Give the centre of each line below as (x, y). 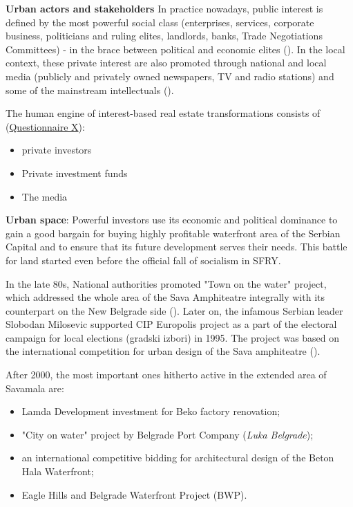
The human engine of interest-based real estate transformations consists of (163, 113)
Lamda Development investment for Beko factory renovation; (151, 411)
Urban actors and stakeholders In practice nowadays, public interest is (164, 8)
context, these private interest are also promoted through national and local (166, 63)
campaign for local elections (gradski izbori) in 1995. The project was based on (173, 337)
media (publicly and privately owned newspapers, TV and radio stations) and (170, 76)
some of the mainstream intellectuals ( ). (90, 90)
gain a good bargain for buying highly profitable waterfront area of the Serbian (173, 233)
